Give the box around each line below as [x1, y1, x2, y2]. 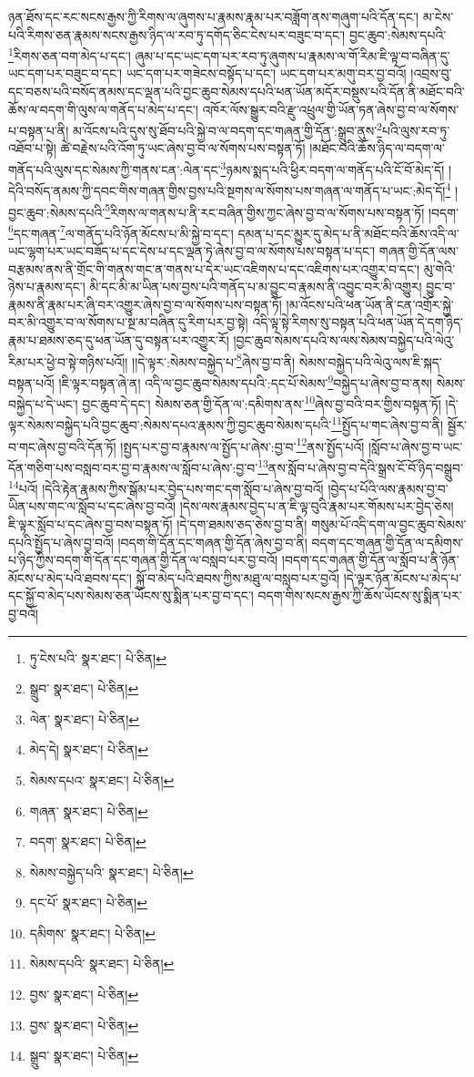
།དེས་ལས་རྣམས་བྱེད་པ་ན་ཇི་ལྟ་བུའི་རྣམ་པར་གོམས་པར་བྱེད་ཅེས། [179, 497, 454, 516]
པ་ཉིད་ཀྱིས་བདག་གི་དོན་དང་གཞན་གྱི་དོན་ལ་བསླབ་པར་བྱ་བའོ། [8, 550, 278, 569]
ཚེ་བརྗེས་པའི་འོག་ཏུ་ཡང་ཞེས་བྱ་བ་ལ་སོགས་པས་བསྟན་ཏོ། [60, 138, 306, 158]
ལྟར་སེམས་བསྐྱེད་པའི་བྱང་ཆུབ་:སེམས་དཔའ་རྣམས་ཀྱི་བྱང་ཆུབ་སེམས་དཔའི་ [8, 415, 332, 435]
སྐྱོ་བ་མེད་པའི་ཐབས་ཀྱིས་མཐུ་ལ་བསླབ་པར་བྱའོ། [136, 568, 340, 587]
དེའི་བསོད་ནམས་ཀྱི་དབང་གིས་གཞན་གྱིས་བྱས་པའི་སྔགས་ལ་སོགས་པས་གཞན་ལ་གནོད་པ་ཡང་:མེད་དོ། [8, 180, 446, 200]
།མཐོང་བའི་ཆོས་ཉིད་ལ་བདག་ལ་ [309, 138, 445, 158]
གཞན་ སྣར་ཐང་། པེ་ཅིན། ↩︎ [29, 801, 148, 820]
